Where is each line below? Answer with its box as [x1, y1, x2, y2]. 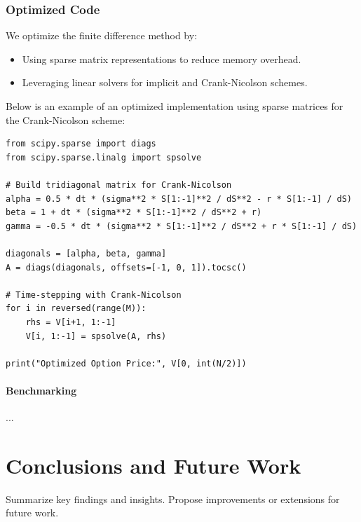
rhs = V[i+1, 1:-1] [25, 317, 116, 327]
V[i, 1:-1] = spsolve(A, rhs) [25, 331, 167, 341]
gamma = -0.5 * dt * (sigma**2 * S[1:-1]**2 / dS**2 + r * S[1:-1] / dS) [6, 221, 357, 231]
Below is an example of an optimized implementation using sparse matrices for [6, 99, 343, 113]
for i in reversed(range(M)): [6, 303, 147, 314]
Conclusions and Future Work [6, 451, 301, 479]
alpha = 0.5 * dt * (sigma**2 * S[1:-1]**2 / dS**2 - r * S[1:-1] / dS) [6, 193, 352, 204]
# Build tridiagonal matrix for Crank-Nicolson [6, 179, 232, 190]
